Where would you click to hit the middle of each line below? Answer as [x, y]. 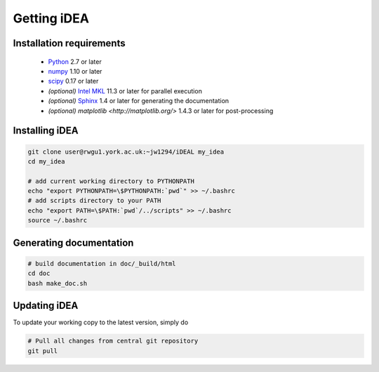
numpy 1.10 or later [75, 71]
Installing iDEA [46, 131]
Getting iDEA [51, 18]
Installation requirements [69, 43]
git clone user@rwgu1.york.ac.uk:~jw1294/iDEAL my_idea [126, 152]
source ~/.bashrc [58, 220]
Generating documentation [73, 243]
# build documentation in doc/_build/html [102, 264]
